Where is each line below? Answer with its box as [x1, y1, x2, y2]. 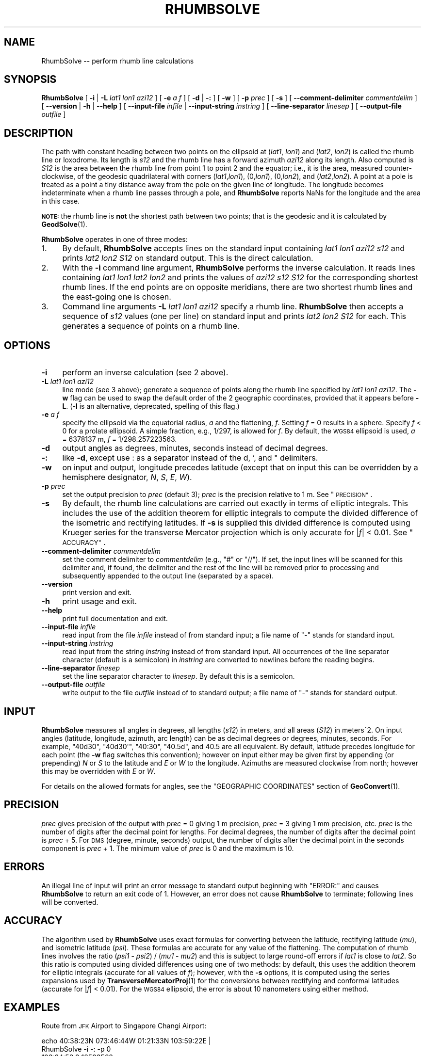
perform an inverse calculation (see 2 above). [62, 368, 229, 378]
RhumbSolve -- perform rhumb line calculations [41, 56, 194, 65]
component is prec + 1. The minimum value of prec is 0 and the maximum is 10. [41, 844, 294, 852]
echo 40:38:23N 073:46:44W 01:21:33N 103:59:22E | [41, 1037, 211, 1045]
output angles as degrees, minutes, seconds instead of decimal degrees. [62, 443, 328, 453]
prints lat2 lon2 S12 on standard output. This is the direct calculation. [62, 253, 313, 263]
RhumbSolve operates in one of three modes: [41, 235, 188, 244]
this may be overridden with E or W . [41, 767, 156, 775]
